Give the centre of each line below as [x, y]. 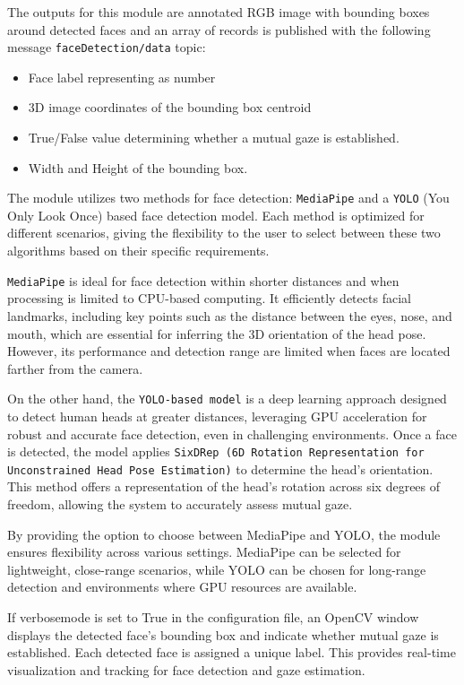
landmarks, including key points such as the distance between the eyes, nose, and [230, 315]
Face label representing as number [122, 77]
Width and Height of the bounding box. [138, 167]
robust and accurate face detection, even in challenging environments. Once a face [232, 434]
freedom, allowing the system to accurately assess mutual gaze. [180, 504]
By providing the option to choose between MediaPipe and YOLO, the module [224, 534]
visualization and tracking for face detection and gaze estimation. [186, 669]
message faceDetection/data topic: [107, 47]
